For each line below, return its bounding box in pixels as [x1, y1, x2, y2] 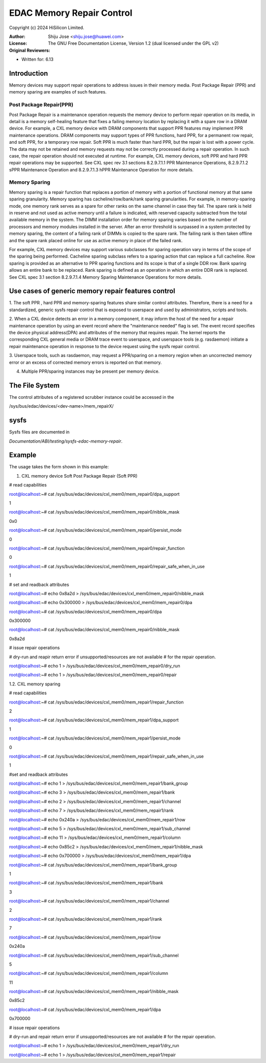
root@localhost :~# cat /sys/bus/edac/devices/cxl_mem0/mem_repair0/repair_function [9, 545, 185, 551]
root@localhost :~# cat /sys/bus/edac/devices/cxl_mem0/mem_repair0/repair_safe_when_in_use [9, 563, 205, 569]
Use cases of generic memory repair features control [9, 287, 175, 295]
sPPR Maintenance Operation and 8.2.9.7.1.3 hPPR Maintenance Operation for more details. [9, 166, 194, 172]
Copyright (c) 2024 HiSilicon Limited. [9, 25, 85, 31]
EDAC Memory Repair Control [9, 7, 133, 18]
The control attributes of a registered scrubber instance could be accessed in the [9, 394, 174, 400]
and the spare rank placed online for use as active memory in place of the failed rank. [9, 237, 183, 243]
